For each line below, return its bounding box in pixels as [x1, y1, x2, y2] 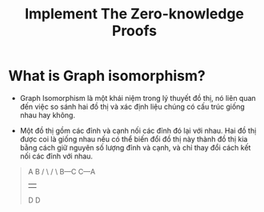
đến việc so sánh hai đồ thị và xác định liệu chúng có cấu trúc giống [19, 102, 246, 111]
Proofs [111, 22, 158, 40]
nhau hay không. [19, 110, 76, 120]
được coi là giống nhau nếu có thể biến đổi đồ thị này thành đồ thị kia [19, 134, 248, 144]
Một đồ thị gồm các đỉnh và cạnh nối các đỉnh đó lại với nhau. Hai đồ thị [19, 126, 257, 135]
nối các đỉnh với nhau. [19, 151, 94, 161]
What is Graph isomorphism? [8, 67, 206, 85]
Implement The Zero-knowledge [24, 5, 245, 23]
